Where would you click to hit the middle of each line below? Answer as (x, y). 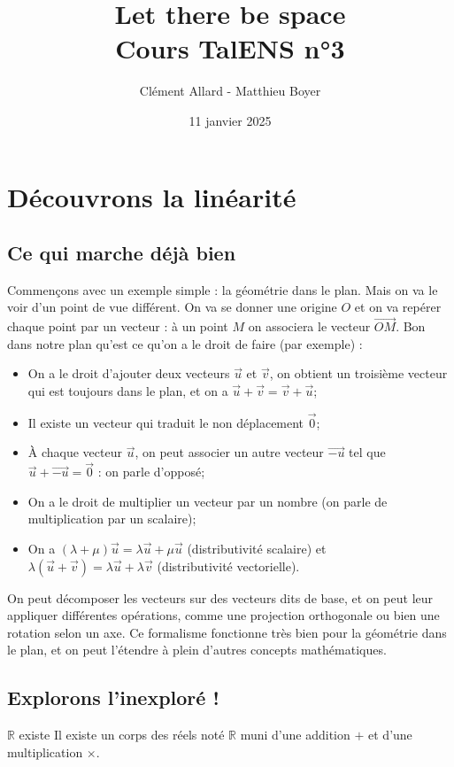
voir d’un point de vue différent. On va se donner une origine (172, 307)
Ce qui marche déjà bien (122, 253)
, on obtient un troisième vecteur (358, 373)
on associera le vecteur (309, 326)
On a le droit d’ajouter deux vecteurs (129, 373)
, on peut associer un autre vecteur (229, 452)
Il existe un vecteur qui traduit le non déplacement (166, 422)
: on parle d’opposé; (151, 472)
